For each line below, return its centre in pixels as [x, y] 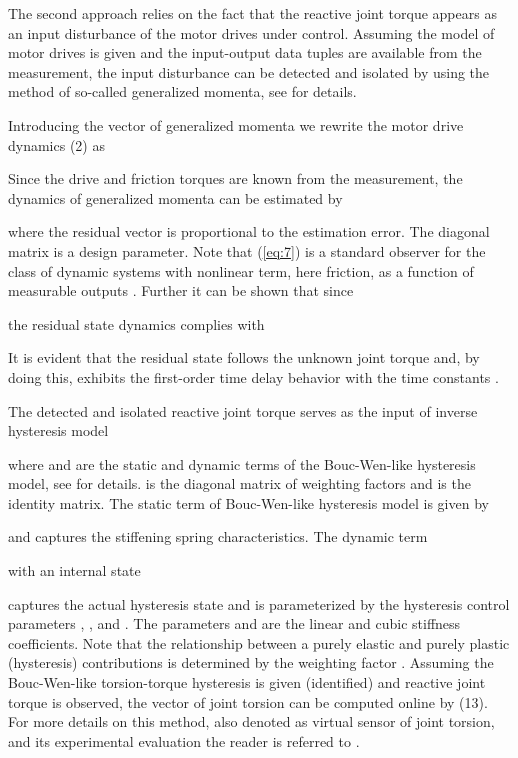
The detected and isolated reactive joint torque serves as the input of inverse [243, 410]
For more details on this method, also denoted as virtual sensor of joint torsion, [251, 721]
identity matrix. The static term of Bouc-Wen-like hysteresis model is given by [248, 502]
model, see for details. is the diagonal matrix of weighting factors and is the [239, 483]
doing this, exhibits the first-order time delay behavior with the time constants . [253, 376]
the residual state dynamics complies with [136, 323]
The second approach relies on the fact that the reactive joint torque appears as [252, 13]
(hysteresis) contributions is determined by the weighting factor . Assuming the [251, 662]
